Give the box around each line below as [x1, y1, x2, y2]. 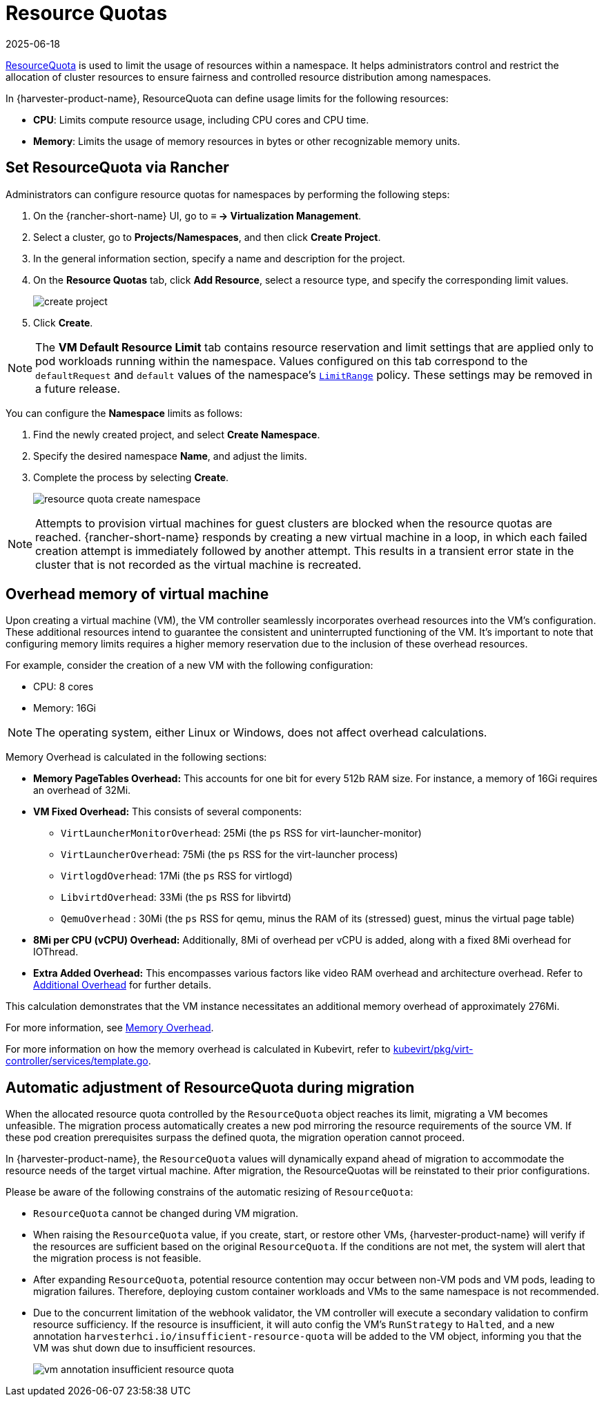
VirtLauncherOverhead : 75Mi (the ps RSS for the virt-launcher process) [61, 848, 398, 861]
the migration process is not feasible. [33, 1252, 202, 1265]
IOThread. [33, 946, 79, 958]
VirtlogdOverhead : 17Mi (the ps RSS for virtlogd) [61, 870, 293, 882]
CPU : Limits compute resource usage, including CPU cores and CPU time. [33, 113, 369, 126]
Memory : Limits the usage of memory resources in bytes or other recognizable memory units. [33, 135, 460, 147]
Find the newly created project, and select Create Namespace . [33, 428, 320, 440]
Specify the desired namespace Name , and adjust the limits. [33, 449, 307, 462]
